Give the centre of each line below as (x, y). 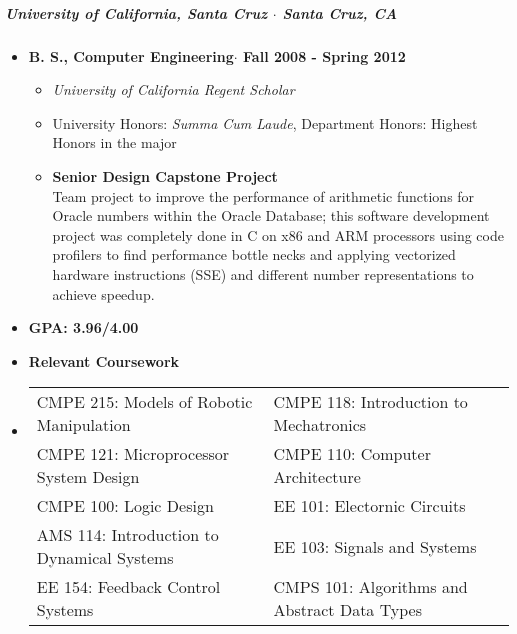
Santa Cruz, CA (340, 12)
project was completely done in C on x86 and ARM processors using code (278, 234)
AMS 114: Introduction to (127, 535)
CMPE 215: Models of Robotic (144, 402)
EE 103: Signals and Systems (375, 546)
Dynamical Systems (105, 558)
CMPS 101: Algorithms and (370, 587)
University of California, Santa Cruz (136, 12)
